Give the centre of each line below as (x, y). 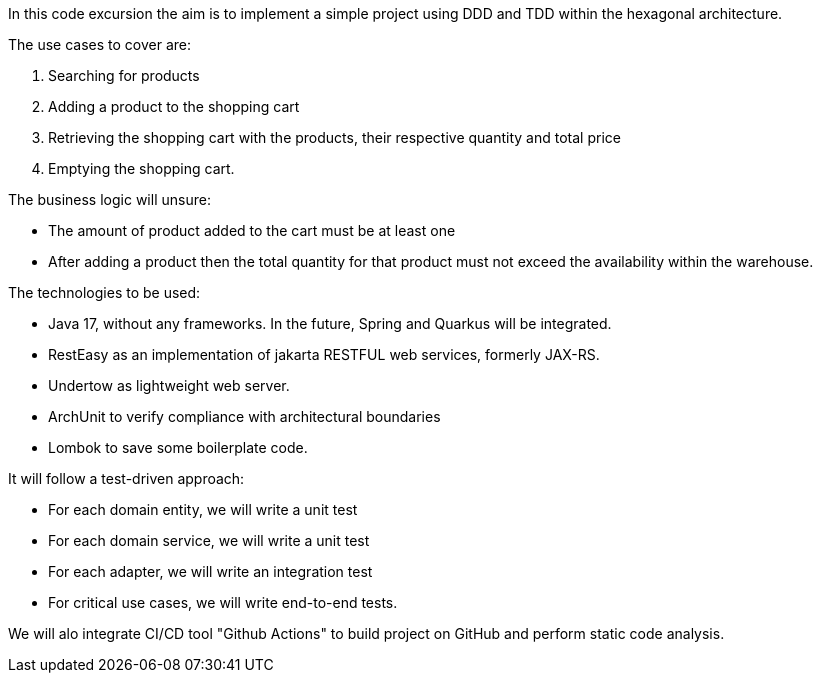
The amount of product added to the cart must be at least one (252, 230)
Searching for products (124, 75)
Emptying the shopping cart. (141, 168)
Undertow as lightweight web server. (169, 385)
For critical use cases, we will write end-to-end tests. (223, 602)
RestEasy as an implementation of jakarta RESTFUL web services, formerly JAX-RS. (324, 354)
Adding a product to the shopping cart (174, 106)
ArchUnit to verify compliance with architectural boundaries (244, 416)
